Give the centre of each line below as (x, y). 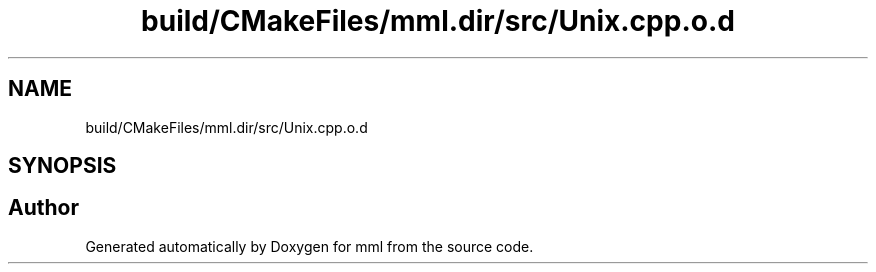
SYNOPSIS (62, 166)
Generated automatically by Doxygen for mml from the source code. (309, 246)
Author (43, 208)
